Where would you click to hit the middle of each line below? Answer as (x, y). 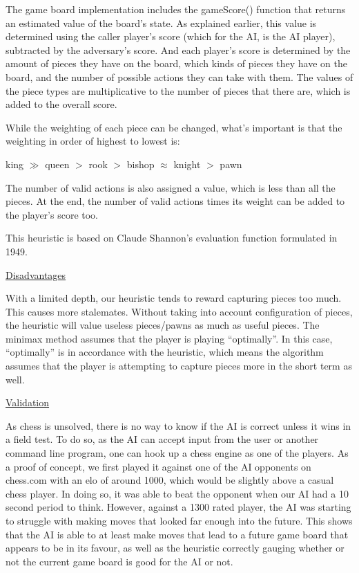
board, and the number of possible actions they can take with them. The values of (179, 76)
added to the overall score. (61, 104)
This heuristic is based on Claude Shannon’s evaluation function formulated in (172, 238)
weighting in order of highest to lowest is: (93, 141)
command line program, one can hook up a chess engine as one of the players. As (177, 453)
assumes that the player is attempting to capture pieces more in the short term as (179, 366)
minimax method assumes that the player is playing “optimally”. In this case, (169, 338)
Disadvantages (36, 274)
